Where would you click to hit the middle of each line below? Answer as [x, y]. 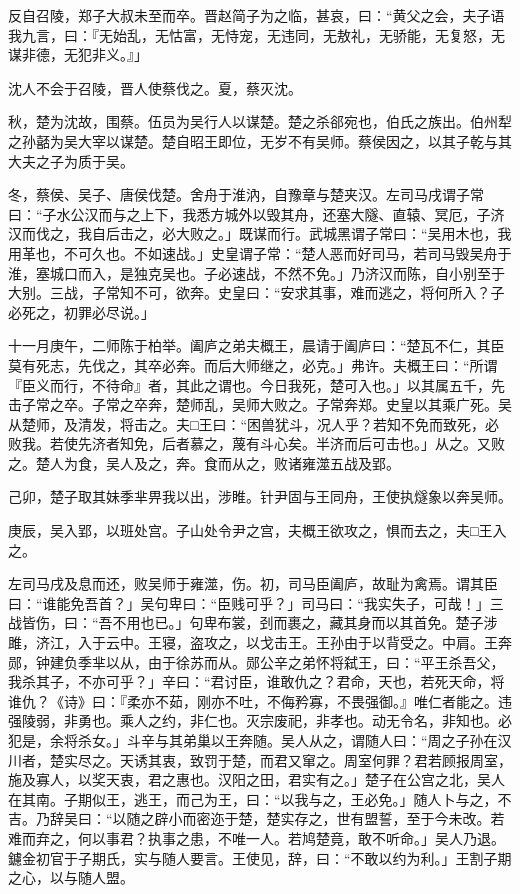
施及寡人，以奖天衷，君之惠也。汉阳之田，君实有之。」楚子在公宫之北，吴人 [256, 779]
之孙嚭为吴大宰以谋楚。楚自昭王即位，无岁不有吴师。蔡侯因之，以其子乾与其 [260, 140]
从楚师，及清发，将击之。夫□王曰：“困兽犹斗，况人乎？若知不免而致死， [247, 423]
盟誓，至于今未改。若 [434, 818]
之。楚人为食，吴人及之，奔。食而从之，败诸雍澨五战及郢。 [204, 462]
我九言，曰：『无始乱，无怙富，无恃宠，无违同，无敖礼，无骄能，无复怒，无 [256, 34]
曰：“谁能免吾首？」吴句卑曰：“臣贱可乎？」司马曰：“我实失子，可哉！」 [249, 602]
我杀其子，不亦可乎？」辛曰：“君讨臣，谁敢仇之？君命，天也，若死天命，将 [256, 681]
